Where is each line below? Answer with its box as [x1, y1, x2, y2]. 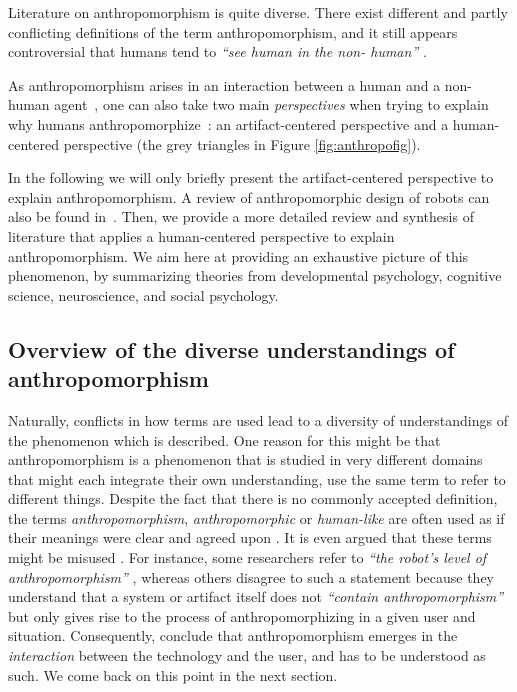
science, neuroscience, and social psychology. [8, 284, 279, 305]
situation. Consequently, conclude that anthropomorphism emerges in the [8, 625, 458, 646]
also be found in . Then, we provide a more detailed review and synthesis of [8, 206, 474, 227]
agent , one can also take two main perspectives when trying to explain [54, 94, 489, 115]
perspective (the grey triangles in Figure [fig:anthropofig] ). [63, 133, 421, 154]
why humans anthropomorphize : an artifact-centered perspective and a [8, 113, 449, 134]
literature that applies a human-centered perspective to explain [8, 225, 395, 246]
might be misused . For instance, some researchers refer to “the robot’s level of [8, 547, 487, 568]
